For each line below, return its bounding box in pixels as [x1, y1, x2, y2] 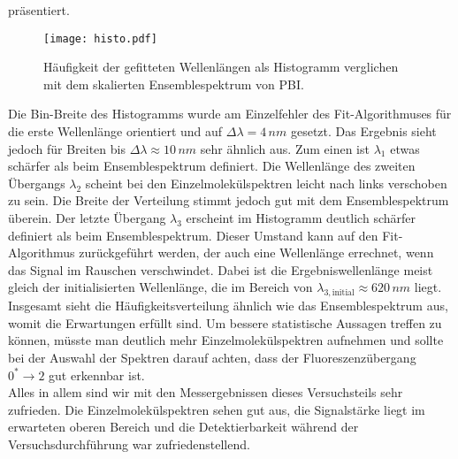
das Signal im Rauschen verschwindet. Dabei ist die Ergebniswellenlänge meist [8, 260, 433, 279]
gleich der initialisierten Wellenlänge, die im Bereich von [8, 278, 313, 296]
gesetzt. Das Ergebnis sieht [290, 122, 437, 141]
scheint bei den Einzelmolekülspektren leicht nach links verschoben [85, 173, 447, 192]
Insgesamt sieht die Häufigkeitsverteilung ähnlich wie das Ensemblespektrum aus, [8, 296, 448, 315]
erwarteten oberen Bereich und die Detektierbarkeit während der [8, 417, 359, 436]
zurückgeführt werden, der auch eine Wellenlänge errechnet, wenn [79, 243, 434, 262]
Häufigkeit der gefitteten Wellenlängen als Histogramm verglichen [43, 57, 399, 76]
